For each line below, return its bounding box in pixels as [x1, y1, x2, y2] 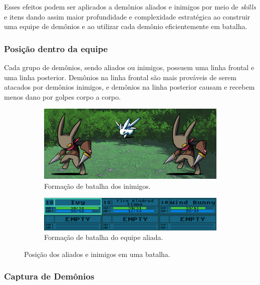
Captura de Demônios [4, 270, 95, 282]
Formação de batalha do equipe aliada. [44, 232, 163, 242]
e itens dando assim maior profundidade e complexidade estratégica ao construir [4, 11, 250, 22]
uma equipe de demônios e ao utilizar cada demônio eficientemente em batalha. [4, 21, 247, 32]
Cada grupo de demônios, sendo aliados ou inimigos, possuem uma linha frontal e [4, 62, 254, 72]
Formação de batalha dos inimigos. [44, 180, 151, 191]
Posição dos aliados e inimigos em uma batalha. [24, 248, 170, 259]
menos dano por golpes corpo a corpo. [4, 91, 121, 102]
